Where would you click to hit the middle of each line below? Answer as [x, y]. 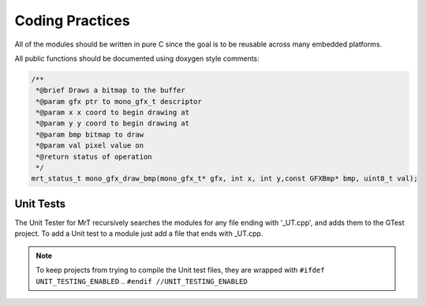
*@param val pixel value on [90, 146]
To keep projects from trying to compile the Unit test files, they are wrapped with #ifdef [180, 270]
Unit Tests [40, 204]
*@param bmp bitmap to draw [90, 134]
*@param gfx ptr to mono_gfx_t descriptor [119, 101]
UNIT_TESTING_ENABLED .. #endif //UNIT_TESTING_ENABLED [142, 281]
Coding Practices [72, 21]
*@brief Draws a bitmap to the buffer [110, 90]
